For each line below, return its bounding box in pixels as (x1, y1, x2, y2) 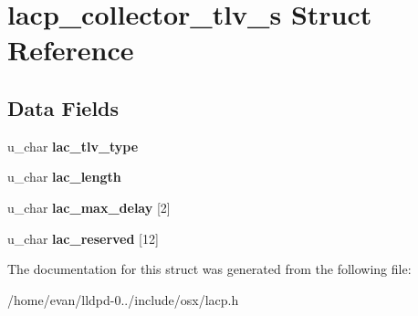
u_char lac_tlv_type (7, 136, 139, 155)
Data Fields (7, 93, 120, 121)
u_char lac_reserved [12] (7, 228, 159, 248)
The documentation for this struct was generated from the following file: (7, 259, 412, 279)
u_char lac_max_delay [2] (7, 197, 171, 216)
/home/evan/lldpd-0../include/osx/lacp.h (7, 290, 239, 309)
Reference (7, 31, 134, 68)
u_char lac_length (7, 167, 121, 186)
